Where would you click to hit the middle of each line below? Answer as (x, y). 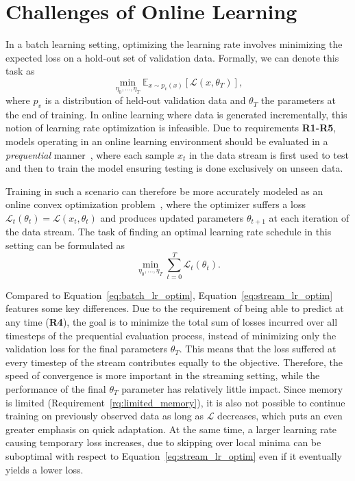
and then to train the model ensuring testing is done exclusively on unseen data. (174, 168)
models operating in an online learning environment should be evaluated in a (167, 141)
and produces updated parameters (172, 218)
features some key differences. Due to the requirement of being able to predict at (175, 308)
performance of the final (56, 388)
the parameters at (298, 100)
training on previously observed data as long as (105, 416)
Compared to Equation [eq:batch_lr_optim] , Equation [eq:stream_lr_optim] (169, 295)
